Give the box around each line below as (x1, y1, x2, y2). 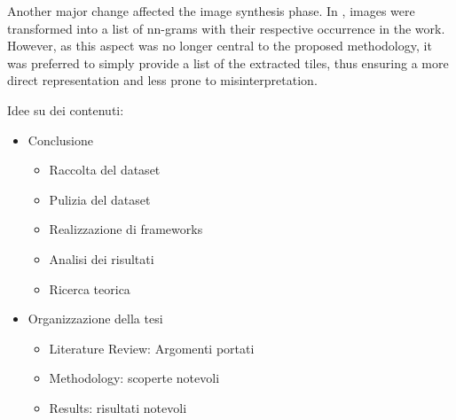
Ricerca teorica (49, 279, 130, 298)
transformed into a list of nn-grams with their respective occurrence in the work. (7, 19, 445, 37)
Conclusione (28, 130, 93, 149)
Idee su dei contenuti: (7, 100, 124, 119)
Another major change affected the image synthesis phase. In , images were (7, 2, 415, 19)
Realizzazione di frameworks (49, 220, 203, 238)
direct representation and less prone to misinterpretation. (7, 71, 318, 89)
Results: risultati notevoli (49, 398, 187, 416)
